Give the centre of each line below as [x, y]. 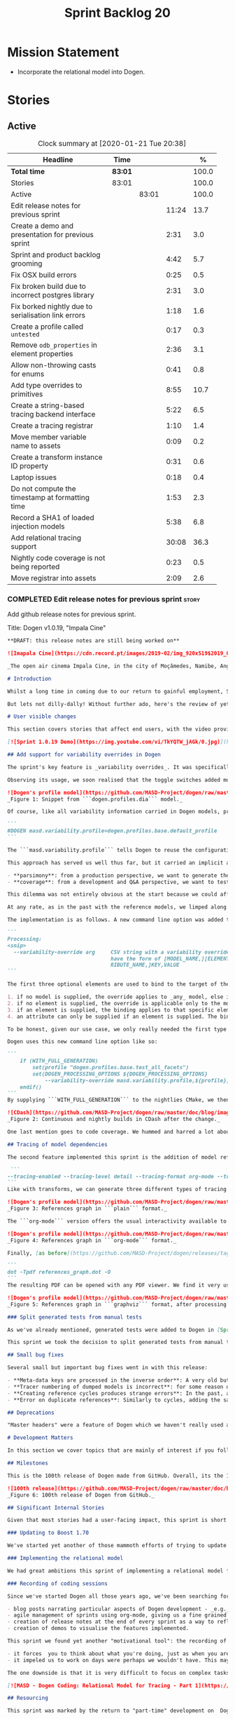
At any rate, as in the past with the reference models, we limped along [117, 907]
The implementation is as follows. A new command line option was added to [120, 920]
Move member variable [49, 437]
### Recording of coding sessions [58, 1583]
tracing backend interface [53, 414]
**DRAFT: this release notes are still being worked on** [93, 641]
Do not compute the [43, 489]
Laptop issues [34, 477]
